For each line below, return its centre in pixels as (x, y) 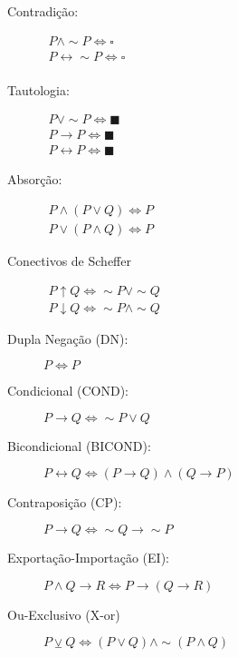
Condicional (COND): (68, 391)
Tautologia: (38, 89)
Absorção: (35, 179)
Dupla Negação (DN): (68, 338)
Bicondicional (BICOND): (79, 445)
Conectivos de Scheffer (69, 261)
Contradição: (43, 11)
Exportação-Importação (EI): (88, 558)
